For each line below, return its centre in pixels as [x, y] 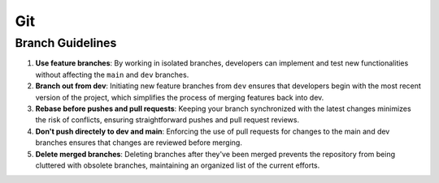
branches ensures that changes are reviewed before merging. [139, 143]
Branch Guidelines [66, 43]
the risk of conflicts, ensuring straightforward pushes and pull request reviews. [167, 120]
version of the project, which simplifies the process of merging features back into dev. [180, 97]
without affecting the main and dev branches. [112, 74]
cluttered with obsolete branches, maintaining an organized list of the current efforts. [178, 165]
